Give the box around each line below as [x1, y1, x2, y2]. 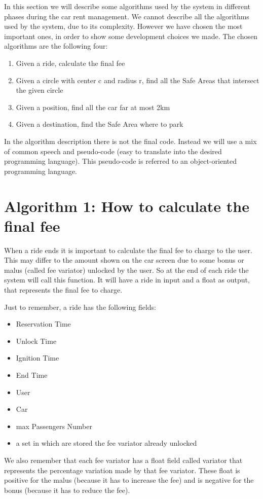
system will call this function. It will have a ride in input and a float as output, [4, 274, 250, 285]
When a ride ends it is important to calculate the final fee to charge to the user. [4, 244, 252, 255]
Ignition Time [16, 352, 59, 363]
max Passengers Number [16, 420, 93, 431]
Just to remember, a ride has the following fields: [4, 301, 156, 312]
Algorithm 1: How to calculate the [4, 195, 249, 216]
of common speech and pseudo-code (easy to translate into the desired [4, 146, 222, 156]
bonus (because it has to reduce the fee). [4, 484, 130, 495]
